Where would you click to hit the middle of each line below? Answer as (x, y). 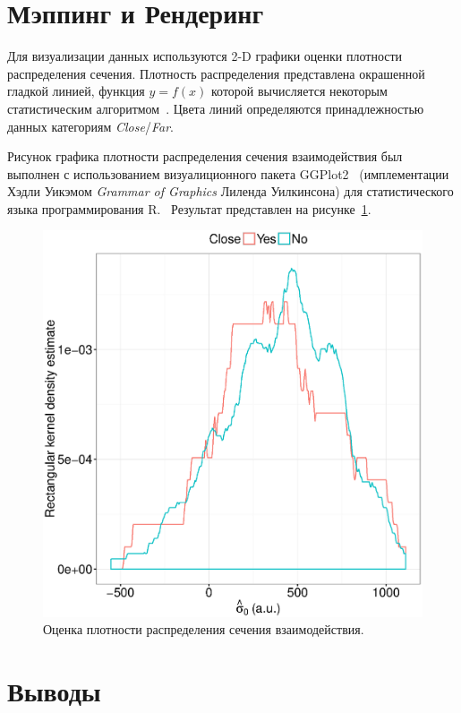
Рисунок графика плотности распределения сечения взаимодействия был (205, 156)
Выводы (54, 691)
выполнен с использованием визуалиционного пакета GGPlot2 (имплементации (228, 173)
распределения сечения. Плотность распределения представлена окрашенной (216, 73)
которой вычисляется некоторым (299, 91)
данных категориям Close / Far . (90, 126)
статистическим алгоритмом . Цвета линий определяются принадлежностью (216, 108)
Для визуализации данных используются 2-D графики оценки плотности (205, 56)
